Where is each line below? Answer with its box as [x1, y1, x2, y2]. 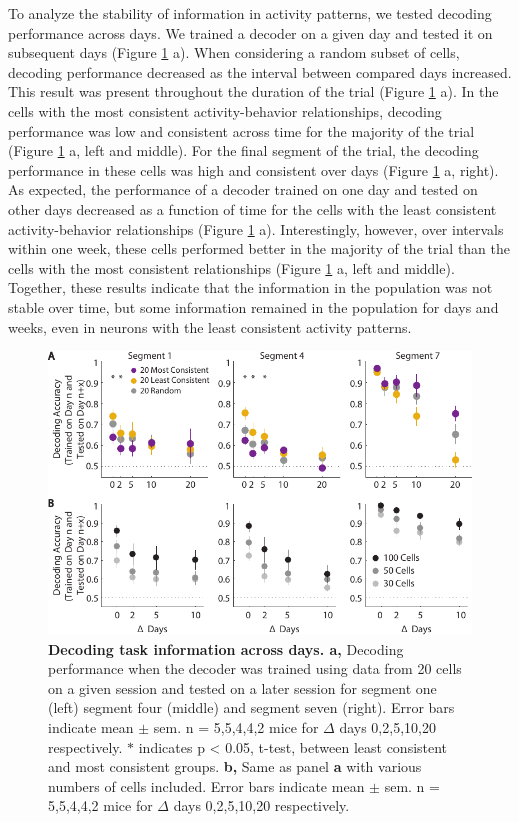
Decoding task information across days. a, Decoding [48, 638, 404, 659]
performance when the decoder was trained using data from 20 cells [48, 658, 462, 679]
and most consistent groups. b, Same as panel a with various [48, 756, 422, 777]
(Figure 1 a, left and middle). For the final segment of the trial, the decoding [8, 140, 479, 161]
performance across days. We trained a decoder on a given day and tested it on [8, 22, 493, 43]
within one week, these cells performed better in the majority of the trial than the [8, 238, 511, 259]
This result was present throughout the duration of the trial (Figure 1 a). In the [8, 81, 499, 102]
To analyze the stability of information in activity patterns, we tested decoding [8, 3, 492, 23]
